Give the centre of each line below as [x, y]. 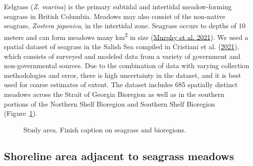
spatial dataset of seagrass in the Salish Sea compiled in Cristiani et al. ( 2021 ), [122, 46]
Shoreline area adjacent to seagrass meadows [119, 156]
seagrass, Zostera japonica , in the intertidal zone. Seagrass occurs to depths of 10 [125, 26]
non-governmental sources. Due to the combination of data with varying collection [127, 65]
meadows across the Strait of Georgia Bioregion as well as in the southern [114, 94]
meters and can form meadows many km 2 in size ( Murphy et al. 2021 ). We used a [126, 36]
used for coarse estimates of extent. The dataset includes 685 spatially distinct [121, 84]
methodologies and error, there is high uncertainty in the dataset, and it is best [123, 75]
